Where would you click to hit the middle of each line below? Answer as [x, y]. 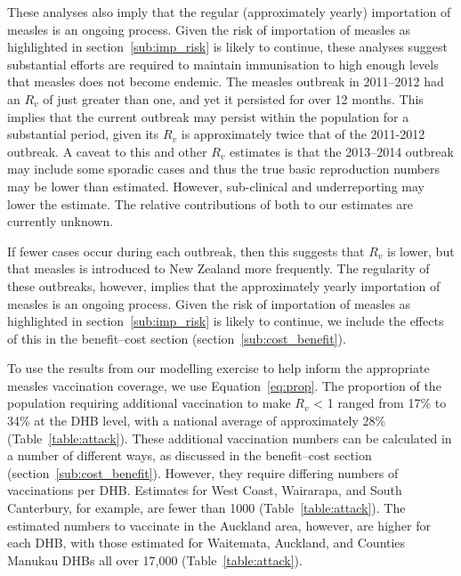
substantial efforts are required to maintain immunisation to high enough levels [223, 64]
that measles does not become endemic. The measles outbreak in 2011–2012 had [226, 81]
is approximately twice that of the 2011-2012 [303, 134]
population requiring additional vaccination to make [149, 403]
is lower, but [421, 251]
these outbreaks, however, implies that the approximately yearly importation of [224, 285]
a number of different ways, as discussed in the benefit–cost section [190, 455]
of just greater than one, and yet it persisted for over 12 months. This [233, 98]
